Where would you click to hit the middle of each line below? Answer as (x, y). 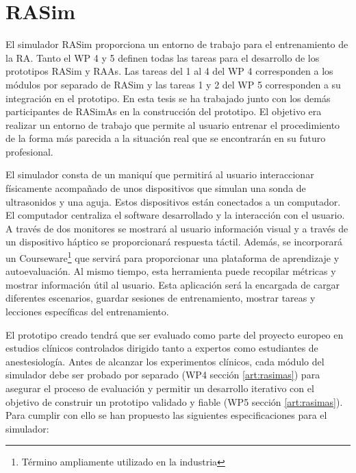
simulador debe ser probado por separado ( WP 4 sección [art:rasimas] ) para (163, 375)
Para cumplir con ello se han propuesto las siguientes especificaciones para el (166, 415)
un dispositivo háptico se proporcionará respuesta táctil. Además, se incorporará (174, 242)
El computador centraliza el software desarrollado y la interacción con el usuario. (175, 215)
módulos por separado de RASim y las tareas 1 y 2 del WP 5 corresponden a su (173, 84)
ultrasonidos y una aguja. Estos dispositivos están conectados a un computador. (173, 201)
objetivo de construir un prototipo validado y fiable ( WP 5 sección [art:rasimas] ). (174, 401)
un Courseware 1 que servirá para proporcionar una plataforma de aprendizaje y (173, 257)
